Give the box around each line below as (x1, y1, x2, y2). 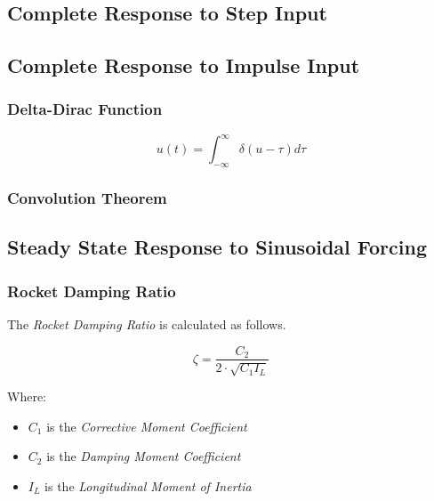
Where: (7, 386, 46, 405)
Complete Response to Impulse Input (7, 52, 360, 79)
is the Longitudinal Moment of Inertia (44, 476, 252, 495)
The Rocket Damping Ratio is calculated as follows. (7, 314, 286, 333)
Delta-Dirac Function (7, 98, 163, 120)
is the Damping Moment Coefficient (46, 447, 241, 465)
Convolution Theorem (7, 187, 167, 208)
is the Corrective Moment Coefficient (46, 416, 247, 435)
